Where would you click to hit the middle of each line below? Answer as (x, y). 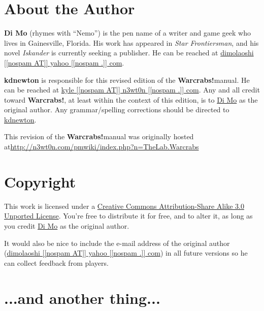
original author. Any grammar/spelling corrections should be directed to (117, 110)
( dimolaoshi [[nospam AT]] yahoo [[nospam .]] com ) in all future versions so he (126, 253)
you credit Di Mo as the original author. (67, 225)
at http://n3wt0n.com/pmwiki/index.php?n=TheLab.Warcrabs (102, 147)
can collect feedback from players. (56, 262)
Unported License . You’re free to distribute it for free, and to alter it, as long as (128, 216)
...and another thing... (82, 298)
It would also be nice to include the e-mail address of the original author (117, 243)
